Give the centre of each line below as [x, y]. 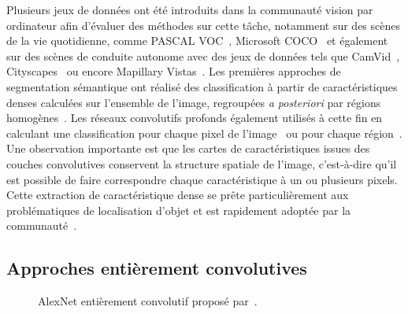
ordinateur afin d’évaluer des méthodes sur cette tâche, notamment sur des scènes [204, 25]
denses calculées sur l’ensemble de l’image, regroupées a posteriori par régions [194, 102]
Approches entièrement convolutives [157, 268]
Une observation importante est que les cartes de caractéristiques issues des [188, 148]
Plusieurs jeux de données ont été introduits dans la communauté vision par [190, 9]
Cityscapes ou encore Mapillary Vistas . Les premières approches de [174, 71]
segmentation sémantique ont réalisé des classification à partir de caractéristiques [202, 86]
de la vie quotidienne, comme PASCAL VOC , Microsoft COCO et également [197, 41]
